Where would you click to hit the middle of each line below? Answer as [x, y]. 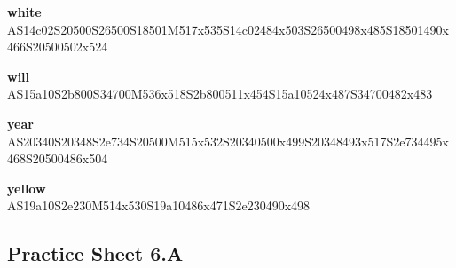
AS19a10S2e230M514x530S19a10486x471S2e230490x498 [159, 205]
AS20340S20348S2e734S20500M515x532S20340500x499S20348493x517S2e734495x [228, 141]
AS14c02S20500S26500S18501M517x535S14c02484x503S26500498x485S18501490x [228, 29]
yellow [27, 188]
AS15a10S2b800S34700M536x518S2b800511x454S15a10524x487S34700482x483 [220, 94]
